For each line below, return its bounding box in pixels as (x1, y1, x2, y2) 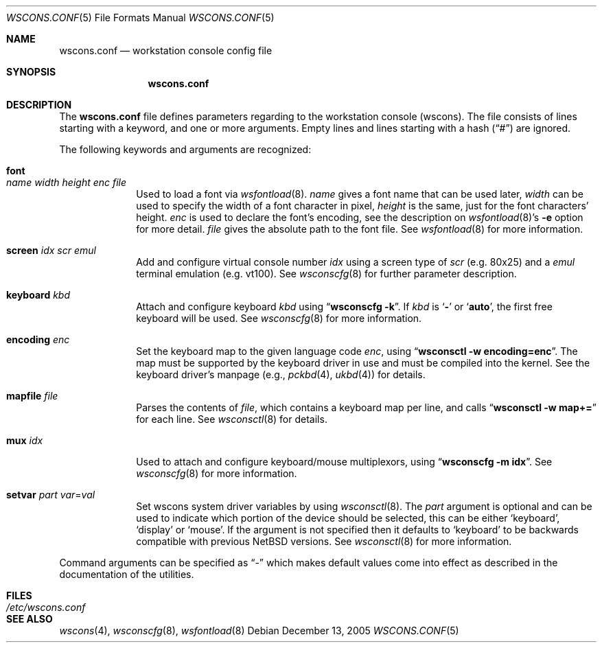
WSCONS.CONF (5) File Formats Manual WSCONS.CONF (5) (6, 12, 275, 23)
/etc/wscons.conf (6, 601, 86, 613)
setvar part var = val (6, 489, 95, 500)
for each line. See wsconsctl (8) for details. (136, 413, 327, 425)
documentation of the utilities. (59, 568, 194, 580)
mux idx (6, 435, 43, 446)
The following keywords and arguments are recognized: (59, 143, 312, 155)
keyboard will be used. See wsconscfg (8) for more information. (136, 312, 422, 324)
